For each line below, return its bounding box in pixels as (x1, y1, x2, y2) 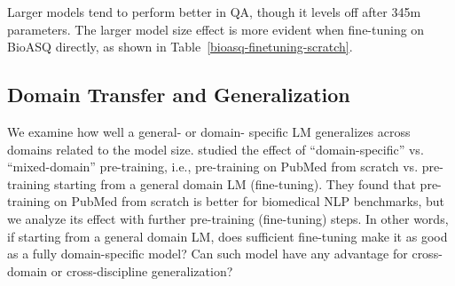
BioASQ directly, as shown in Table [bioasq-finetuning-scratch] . (7, 37, 353, 56)
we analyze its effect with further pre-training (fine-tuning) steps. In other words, (7, 209, 449, 227)
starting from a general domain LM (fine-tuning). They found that (53, 174, 416, 193)
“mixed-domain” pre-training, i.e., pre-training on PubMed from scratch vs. (7, 157, 419, 176)
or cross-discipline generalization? (51, 261, 233, 280)
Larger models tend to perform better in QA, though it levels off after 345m (7, 3, 421, 20)
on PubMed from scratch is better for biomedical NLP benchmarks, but (53, 192, 445, 211)
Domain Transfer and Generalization (7, 81, 350, 108)
